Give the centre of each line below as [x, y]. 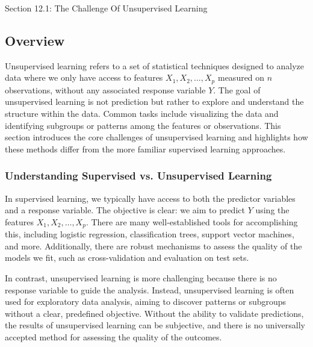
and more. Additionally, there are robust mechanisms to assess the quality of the [153, 245]
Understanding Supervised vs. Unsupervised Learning [138, 176]
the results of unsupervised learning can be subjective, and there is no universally [155, 325]
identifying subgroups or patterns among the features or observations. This [143, 125]
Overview [35, 40]
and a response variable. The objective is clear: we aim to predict [125, 210]
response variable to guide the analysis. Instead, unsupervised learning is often [150, 289]
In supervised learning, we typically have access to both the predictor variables [150, 198]
